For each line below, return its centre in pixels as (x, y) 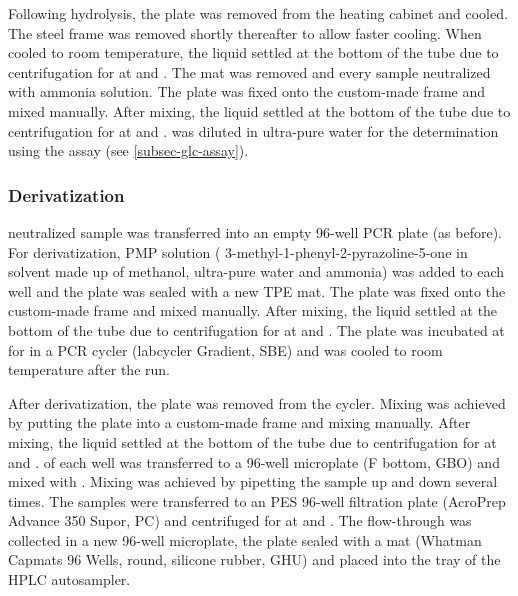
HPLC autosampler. (69, 579)
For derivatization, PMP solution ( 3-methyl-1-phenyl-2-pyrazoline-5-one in (238, 251)
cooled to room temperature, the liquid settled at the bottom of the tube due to (253, 52)
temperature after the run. (89, 369)
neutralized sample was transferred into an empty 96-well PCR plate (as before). (255, 231)
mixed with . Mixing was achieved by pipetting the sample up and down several (253, 481)
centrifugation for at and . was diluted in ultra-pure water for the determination (253, 130)
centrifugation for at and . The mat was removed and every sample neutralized (249, 71)
